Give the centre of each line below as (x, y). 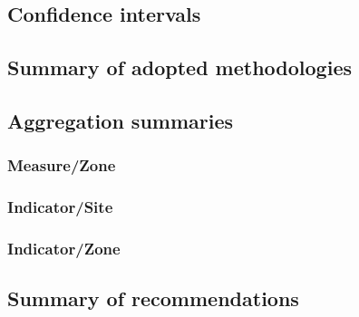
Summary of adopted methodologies (179, 67)
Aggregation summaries (121, 120)
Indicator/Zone (64, 248)
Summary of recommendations (153, 298)
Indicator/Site (60, 207)
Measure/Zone (62, 165)
